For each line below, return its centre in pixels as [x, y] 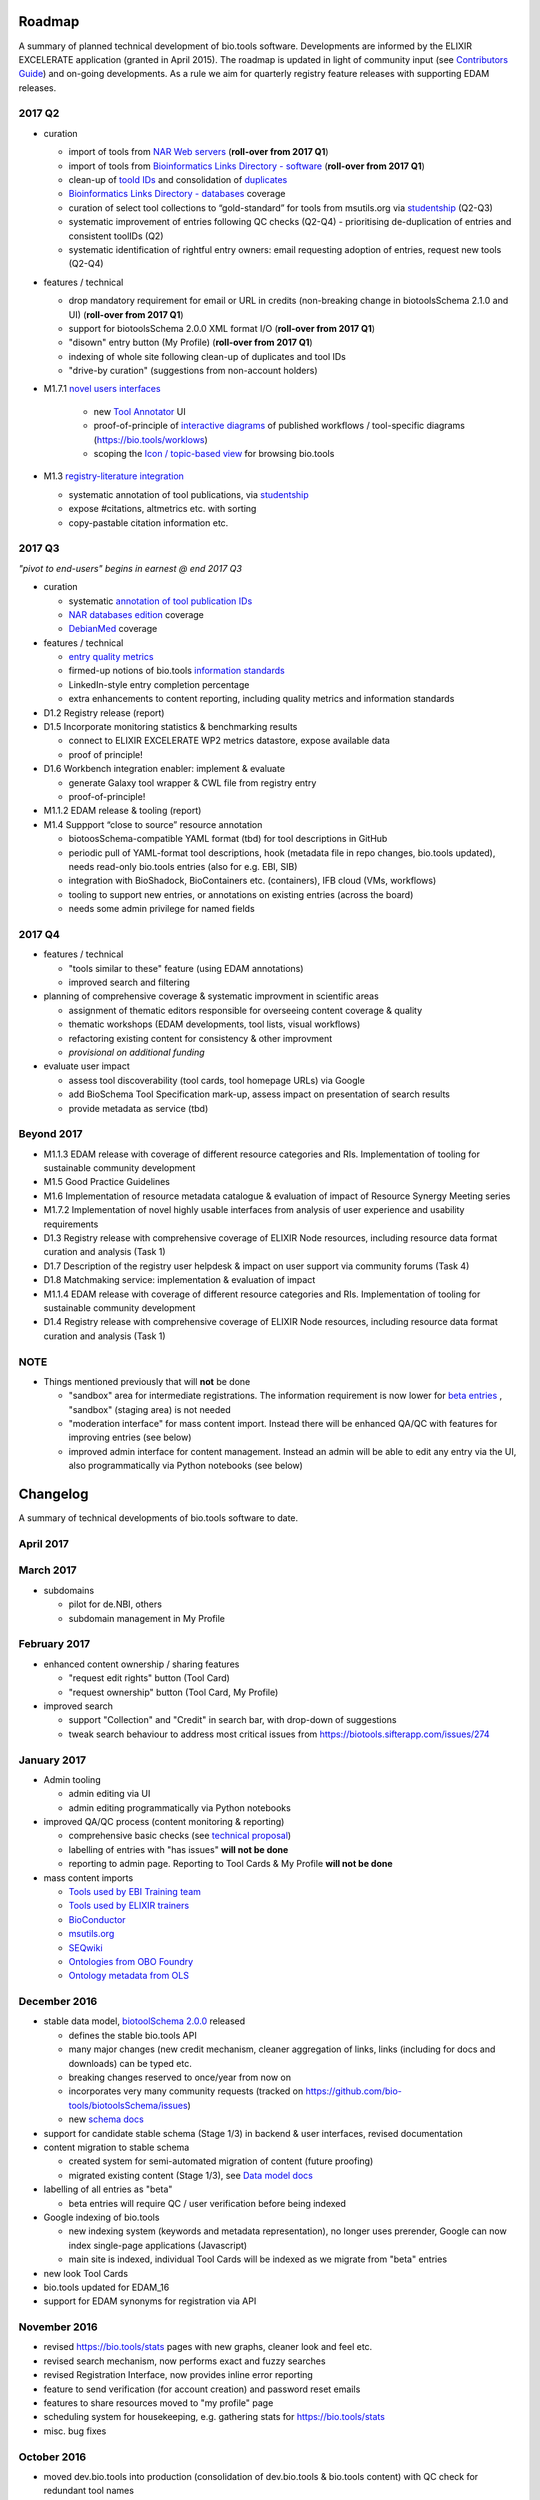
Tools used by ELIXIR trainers [129, 1906]
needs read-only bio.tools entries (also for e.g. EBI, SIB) [183, 866]
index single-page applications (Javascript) [158, 2245]
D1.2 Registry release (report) [104, 712]
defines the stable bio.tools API [132, 2035]
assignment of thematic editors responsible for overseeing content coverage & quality [245, 1010]
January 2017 [52, 1760]
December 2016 [58, 2002]
